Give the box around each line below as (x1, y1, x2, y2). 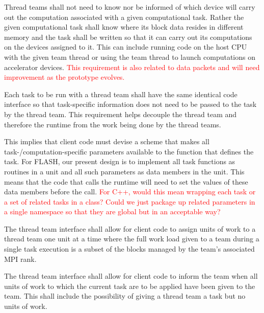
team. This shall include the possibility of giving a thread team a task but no (4, 290, 246, 301)
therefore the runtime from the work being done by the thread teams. (4, 119, 221, 129)
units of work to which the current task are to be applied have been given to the (4, 280, 255, 291)
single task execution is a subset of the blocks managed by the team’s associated (4, 243, 255, 254)
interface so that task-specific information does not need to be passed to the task (4, 99, 257, 109)
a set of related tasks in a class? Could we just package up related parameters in (4, 196, 255, 207)
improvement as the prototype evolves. (4, 72, 125, 82)
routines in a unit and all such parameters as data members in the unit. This (4, 166, 245, 176)
